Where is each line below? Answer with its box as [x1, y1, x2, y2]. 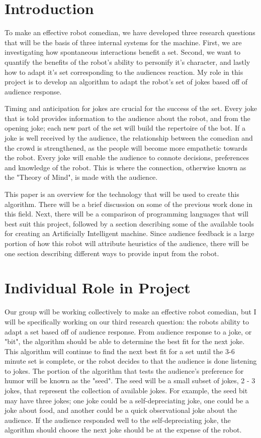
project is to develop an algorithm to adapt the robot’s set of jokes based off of [5, 76, 248, 87]
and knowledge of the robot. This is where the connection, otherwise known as [5, 162, 246, 172]
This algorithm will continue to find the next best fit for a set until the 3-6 [5, 346, 235, 356]
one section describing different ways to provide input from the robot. [5, 248, 219, 258]
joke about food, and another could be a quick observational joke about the [5, 405, 237, 415]
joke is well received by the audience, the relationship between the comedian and [5, 133, 253, 143]
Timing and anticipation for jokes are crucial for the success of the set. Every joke [5, 103, 257, 114]
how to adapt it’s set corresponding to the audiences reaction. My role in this [5, 66, 243, 77]
